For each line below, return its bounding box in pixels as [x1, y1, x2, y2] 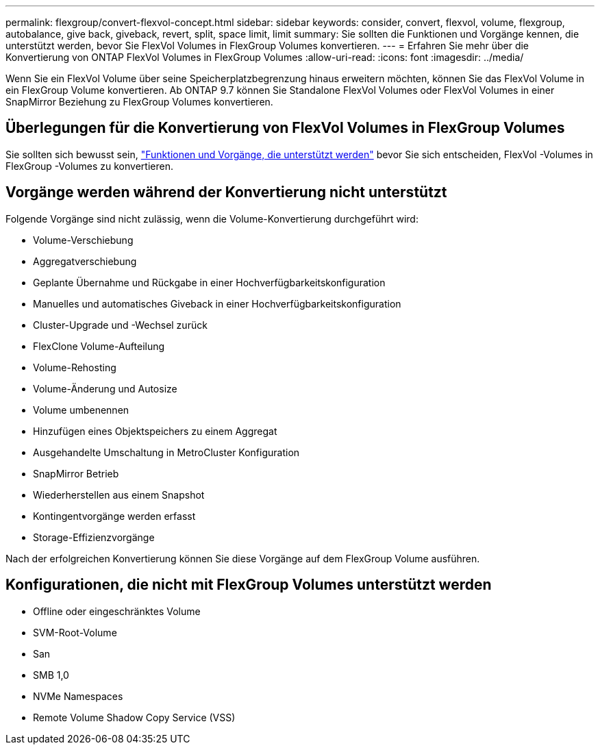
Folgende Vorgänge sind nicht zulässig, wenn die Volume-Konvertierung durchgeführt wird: [5, 212, 418, 225]
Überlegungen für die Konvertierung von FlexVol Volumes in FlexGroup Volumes [5, 119, 565, 137]
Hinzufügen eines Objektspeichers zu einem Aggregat [33, 425, 277, 437]
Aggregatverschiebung [33, 255, 137, 267]
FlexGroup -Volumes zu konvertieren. [5, 160, 173, 172]
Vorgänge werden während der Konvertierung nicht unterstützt [5, 184, 447, 201]
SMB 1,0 [33, 668, 69, 681]
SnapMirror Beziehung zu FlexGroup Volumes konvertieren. [5, 96, 273, 108]
